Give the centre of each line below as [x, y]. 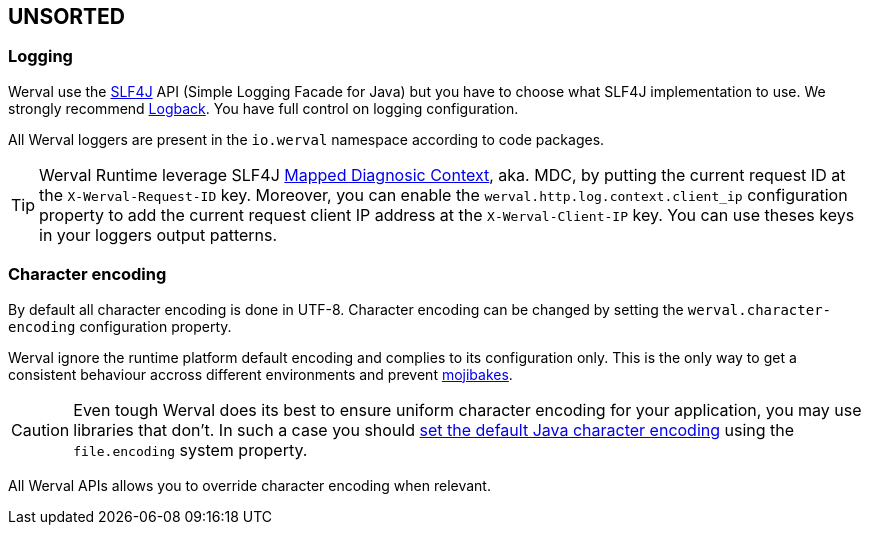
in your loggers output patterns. [158, 234]
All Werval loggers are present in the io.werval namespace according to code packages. [306, 139]
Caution [40, 429]
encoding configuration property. [120, 326]
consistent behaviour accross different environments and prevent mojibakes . [260, 374]
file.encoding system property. [190, 449]
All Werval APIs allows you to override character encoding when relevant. [249, 485]
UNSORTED [67, 16]
